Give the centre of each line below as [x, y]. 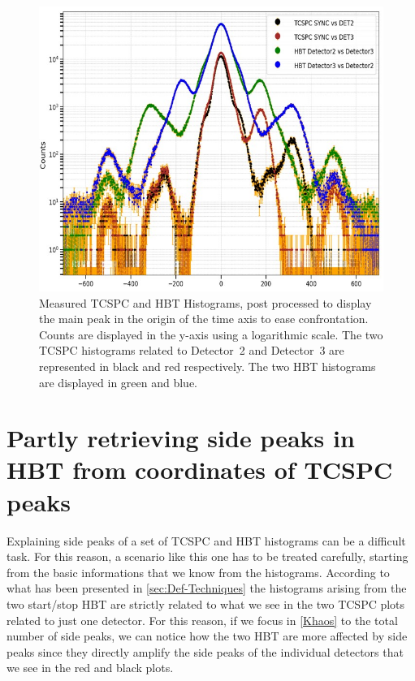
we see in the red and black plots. [90, 668]
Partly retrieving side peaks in [181, 438]
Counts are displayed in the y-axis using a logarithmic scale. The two [211, 334]
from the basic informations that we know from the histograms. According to [198, 572]
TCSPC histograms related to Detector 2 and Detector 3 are [192, 350]
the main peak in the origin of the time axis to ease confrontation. [204, 319]
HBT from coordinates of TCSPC [200, 470]
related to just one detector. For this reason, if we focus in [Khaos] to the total [202, 620]
